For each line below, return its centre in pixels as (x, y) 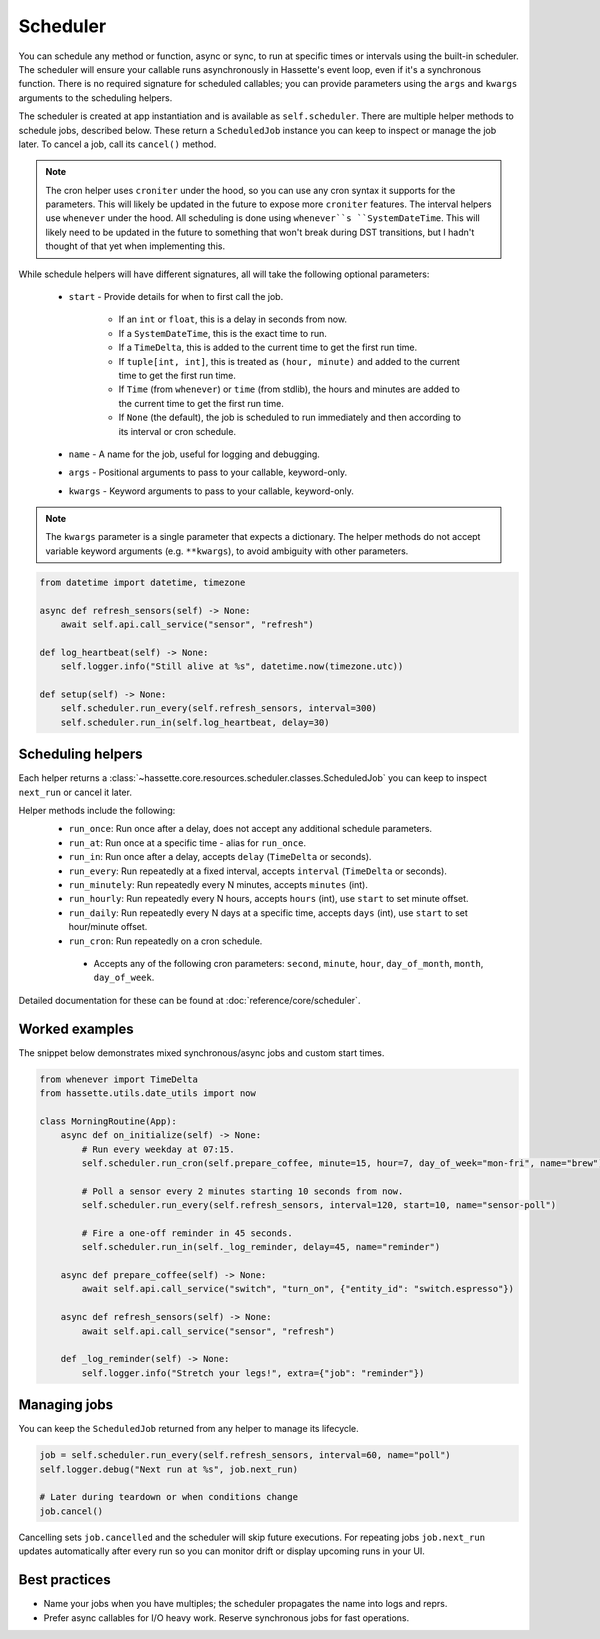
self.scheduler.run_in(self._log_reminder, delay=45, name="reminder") (261, 1247)
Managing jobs (66, 1405)
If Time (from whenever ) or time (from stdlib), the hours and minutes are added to (289, 389)
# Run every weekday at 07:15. (158, 1149)
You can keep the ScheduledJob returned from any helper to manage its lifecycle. (188, 1429)
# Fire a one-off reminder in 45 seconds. (187, 1233)
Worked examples (76, 1028)
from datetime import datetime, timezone (142, 582)
